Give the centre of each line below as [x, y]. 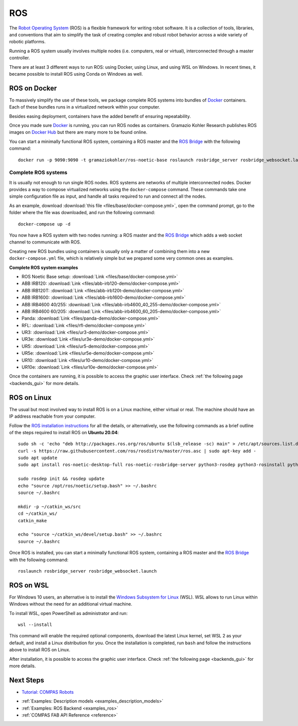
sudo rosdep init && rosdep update [61, 479]
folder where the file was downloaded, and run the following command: [82, 213]
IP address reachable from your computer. [52, 416]
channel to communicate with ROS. [45, 242]
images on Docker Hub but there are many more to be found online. [78, 132]
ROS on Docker [33, 88]
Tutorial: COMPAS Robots [48, 692]
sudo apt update [38, 458]
